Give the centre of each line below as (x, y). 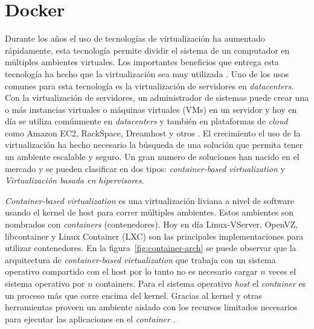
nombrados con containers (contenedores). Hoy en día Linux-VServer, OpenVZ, (152, 224)
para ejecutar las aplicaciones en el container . (90, 318)
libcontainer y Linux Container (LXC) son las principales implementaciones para (154, 236)
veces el (282, 271)
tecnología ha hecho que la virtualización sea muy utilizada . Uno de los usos (147, 73)
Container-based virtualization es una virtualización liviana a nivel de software (149, 200)
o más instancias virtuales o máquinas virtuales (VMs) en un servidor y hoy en (151, 109)
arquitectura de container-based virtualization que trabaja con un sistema (140, 259)
